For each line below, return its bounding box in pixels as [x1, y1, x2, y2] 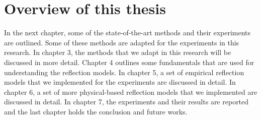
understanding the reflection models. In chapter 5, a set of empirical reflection [4, 67, 244, 77]
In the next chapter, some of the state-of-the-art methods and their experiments [4, 27, 251, 38]
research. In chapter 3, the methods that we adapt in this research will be [4, 47, 231, 57]
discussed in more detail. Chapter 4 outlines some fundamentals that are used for [4, 56, 254, 67]
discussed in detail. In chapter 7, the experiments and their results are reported [4, 96, 249, 107]
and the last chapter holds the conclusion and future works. [4, 106, 188, 116]
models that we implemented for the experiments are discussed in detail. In [4, 77, 236, 87]
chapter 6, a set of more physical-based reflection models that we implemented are [4, 86, 257, 97]
